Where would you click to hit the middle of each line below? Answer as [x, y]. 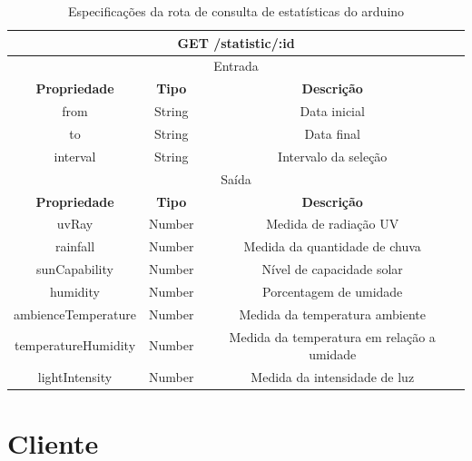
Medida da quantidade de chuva [332, 246]
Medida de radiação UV [333, 224]
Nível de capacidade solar [332, 269]
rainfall [75, 246]
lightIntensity [75, 377]
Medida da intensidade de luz [333, 377]
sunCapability [75, 269]
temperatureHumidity [75, 345]
